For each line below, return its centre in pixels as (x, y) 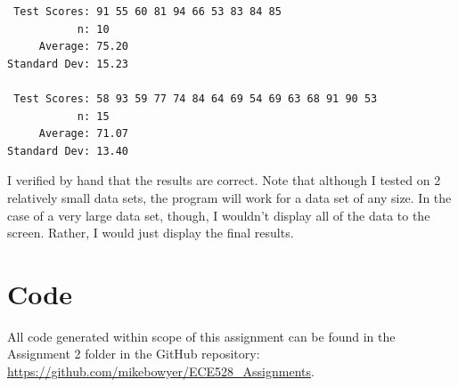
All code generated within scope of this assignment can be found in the (201, 336)
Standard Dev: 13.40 (68, 151)
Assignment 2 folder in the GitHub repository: (134, 354)
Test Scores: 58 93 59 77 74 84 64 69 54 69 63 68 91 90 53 (196, 98)
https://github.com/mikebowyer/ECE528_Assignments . (161, 371)
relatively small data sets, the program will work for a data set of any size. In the (229, 197)
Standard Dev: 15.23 (68, 64)
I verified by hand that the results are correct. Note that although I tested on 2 (224, 180)
